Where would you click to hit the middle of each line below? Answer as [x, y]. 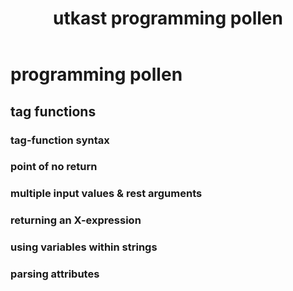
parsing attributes [55, 274]
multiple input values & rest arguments [106, 194]
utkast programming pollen [168, 18]
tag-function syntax [60, 140]
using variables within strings [84, 247]
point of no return [54, 167]
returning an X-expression [76, 220]
